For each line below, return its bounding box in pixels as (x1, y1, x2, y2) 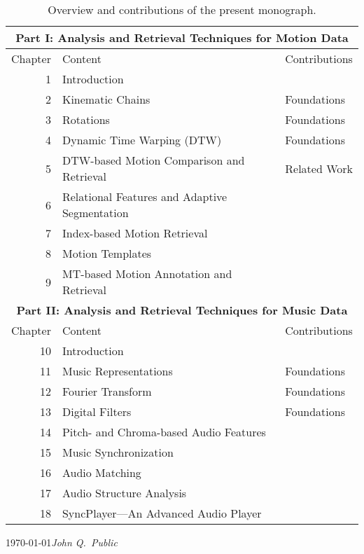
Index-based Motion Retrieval (62, 225, 208, 241)
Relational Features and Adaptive (62, 188, 227, 205)
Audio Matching (62, 464, 141, 480)
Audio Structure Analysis (62, 485, 187, 501)
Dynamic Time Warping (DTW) (62, 132, 222, 148)
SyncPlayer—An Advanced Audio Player (62, 505, 262, 521)
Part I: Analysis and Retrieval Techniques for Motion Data (15, 29, 349, 46)
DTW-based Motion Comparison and (62, 152, 245, 168)
